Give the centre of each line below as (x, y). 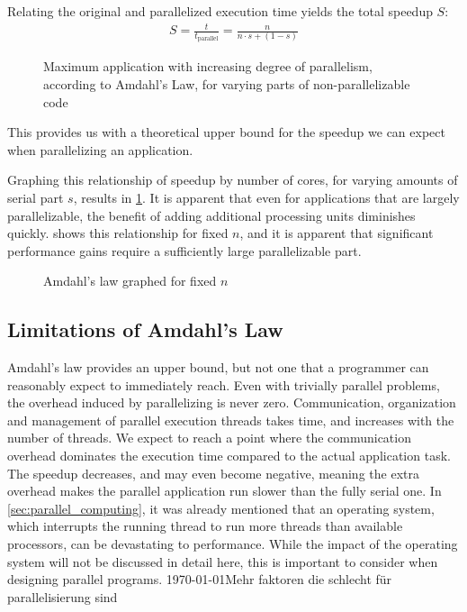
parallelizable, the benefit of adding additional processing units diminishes (211, 215)
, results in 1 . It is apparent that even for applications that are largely (266, 197)
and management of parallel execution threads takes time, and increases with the (231, 420)
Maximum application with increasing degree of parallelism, (208, 66)
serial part (36, 197)
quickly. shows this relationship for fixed (118, 233)
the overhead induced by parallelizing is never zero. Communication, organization (232, 402)
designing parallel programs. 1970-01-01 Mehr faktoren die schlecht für (200, 579)
